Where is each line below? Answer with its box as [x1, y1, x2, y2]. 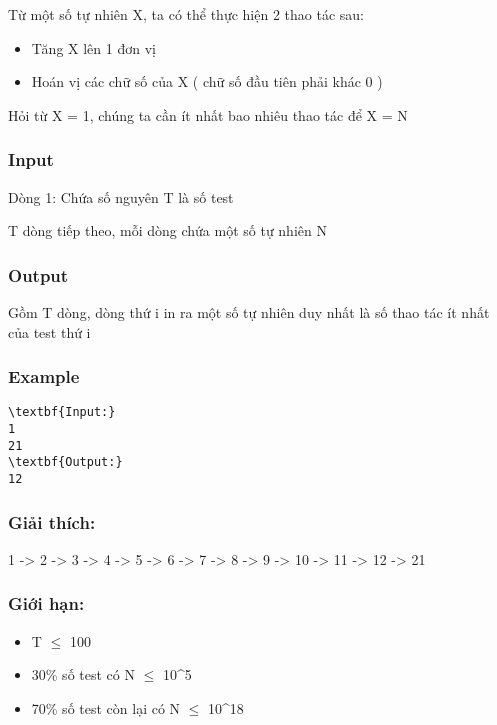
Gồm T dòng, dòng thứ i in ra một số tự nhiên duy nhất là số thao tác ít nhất [8, 302, 490, 322]
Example [8, 364, 80, 389]
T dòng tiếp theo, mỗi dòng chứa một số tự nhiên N [8, 220, 327, 241]
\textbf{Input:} [8, 405, 116, 420]
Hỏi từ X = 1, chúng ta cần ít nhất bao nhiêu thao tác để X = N [8, 104, 408, 125]
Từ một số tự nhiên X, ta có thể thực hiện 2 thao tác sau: [8, 4, 364, 24]
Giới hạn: [8, 591, 85, 616]
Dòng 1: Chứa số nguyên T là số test [8, 186, 234, 207]
